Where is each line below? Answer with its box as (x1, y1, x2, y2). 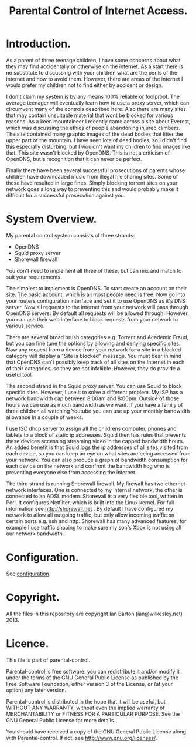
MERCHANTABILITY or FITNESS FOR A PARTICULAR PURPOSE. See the (6, 710, 180, 718)
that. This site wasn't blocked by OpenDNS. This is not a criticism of (6, 149, 170, 156)
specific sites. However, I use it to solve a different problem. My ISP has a (6, 388, 183, 396)
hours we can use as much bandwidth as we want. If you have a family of (6, 401, 183, 408)
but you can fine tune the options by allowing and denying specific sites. (6, 340, 181, 347)
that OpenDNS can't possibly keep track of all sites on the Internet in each (6, 359, 185, 366)
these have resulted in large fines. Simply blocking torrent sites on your (6, 179, 178, 186)
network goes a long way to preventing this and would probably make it (6, 185, 178, 192)
